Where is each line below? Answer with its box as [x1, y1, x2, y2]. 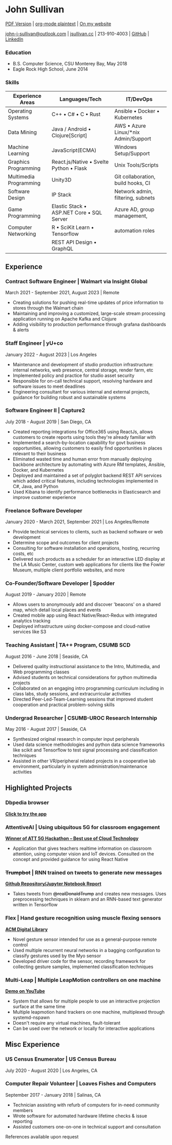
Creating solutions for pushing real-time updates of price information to [12, 299, 164, 306]
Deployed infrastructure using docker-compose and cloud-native [12, 623, 150, 630]
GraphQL [51, 245, 74, 252]
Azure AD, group [114, 206, 155, 213]
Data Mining [8, 129, 37, 136]
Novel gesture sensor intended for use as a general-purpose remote [12, 936, 157, 942]
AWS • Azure [114, 122, 146, 129]
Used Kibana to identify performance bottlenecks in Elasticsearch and [12, 489, 161, 495]
